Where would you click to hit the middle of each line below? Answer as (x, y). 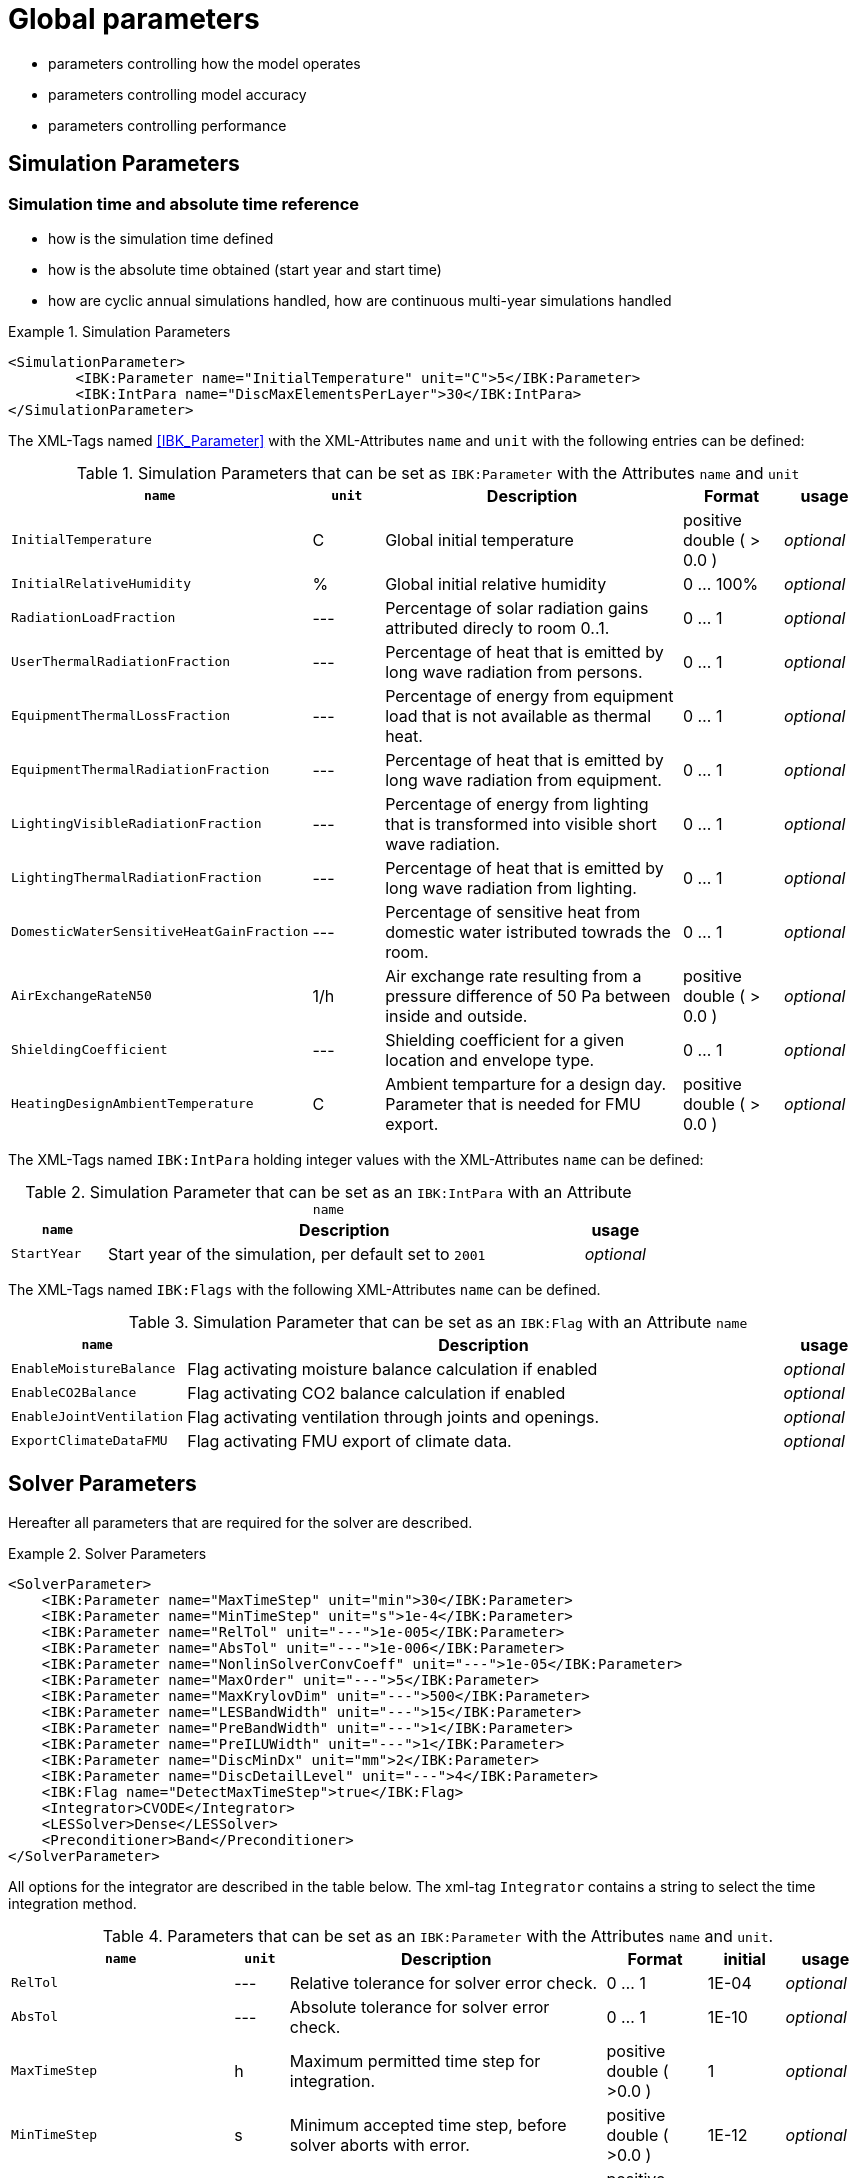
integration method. (72, 1903)
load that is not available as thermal (518, 715)
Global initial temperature (479, 539)
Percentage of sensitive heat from (513, 911)
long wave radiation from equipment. (523, 779)
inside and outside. (456, 1015)
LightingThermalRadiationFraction (136, 878)
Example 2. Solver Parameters (107, 1553)
